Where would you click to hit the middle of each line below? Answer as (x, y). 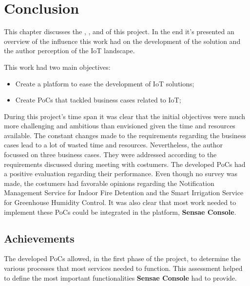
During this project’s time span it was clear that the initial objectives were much (125, 116)
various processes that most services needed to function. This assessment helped (123, 268)
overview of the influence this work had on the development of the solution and (122, 41)
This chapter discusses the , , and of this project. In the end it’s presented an (119, 31)
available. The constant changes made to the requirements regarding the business (125, 135)
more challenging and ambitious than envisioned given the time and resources (120, 126)
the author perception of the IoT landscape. (69, 51)
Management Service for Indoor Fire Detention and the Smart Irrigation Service (124, 193)
